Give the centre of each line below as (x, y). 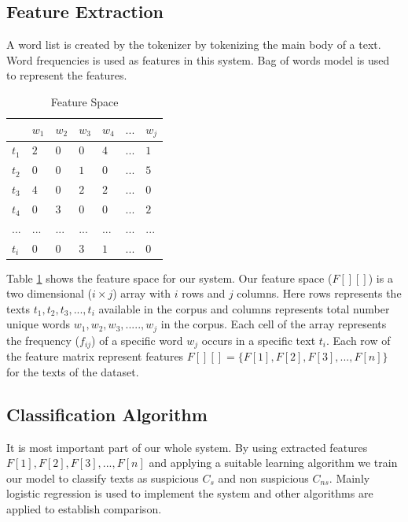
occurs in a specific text (259, 340)
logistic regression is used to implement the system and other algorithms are (190, 493)
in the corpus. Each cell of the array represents (274, 324)
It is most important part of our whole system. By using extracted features (187, 447)
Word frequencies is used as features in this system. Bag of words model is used (198, 59)
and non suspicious (263, 478)
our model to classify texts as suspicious (103, 478)
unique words (39, 324)
